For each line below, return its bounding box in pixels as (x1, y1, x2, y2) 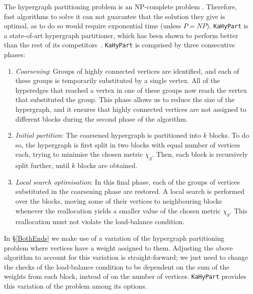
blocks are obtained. (78, 160, 137, 170)
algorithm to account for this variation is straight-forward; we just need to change (4, 252, 249, 262)
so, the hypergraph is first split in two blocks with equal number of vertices (15, 139, 240, 149)
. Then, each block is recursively (152, 149, 248, 159)
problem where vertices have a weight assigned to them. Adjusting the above (4, 242, 233, 252)
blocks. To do (209, 130, 249, 140)
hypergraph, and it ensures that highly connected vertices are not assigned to (15, 104, 247, 114)
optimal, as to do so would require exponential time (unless (4, 21, 181, 31)
